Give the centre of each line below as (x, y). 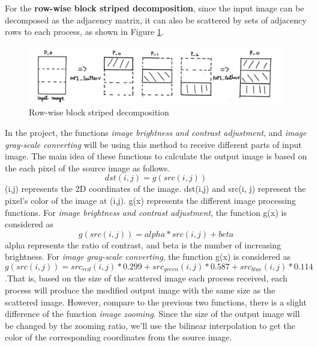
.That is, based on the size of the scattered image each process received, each (146, 278)
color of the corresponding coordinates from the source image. (118, 337)
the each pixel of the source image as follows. (88, 167)
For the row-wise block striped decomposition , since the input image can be (154, 8)
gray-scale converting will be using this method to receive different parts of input (153, 144)
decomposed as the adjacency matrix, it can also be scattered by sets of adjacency (156, 20)
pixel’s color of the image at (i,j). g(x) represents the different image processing (151, 200)
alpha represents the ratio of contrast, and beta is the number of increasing (143, 244)
